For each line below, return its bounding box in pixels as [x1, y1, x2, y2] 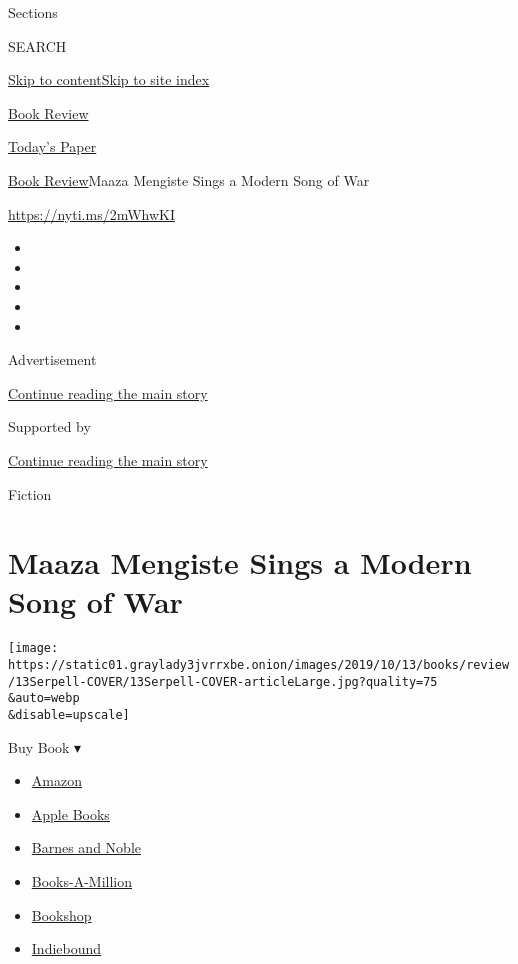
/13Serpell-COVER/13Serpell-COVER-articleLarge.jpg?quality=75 [8, 674, 438, 689]
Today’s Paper [8, 136, 97, 157]
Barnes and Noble [31, 837, 141, 858]
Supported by [8, 416, 91, 437]
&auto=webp [8, 691, 80, 706]
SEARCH [8, 35, 67, 56]
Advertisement [8, 349, 97, 370]
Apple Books [31, 803, 110, 824]
